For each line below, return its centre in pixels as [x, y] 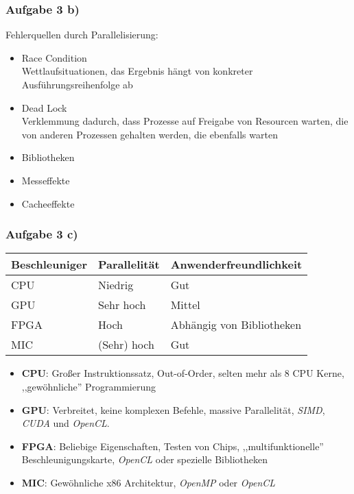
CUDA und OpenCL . [66, 423]
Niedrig [116, 285]
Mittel [185, 305]
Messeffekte [46, 180]
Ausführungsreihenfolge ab [77, 84]
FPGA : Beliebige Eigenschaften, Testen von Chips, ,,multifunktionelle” [173, 446]
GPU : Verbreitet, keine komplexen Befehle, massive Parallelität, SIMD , [173, 409]
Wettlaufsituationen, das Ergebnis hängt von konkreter [137, 71]
